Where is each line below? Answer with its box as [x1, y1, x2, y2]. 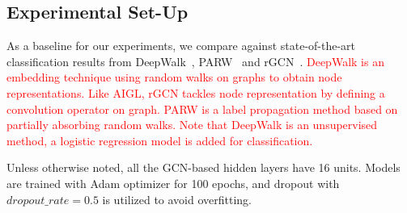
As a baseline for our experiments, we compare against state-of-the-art [6, 37, 356, 54]
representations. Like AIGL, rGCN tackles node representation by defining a [6, 84, 385, 101]
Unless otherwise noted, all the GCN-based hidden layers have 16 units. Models [6, 159, 401, 176]
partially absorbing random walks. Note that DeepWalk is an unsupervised [6, 116, 378, 133]
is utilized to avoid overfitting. [102, 190, 252, 207]
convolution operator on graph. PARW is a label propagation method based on [6, 100, 398, 117]
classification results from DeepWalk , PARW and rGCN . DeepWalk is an [6, 52, 384, 69]
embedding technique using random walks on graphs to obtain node [6, 69, 342, 86]
